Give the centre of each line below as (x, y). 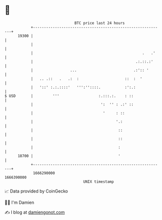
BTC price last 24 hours (100, 23)
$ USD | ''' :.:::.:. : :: (69, 96)
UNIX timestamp (99, 182)
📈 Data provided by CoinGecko (36, 191)
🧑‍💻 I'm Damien (20, 202)
